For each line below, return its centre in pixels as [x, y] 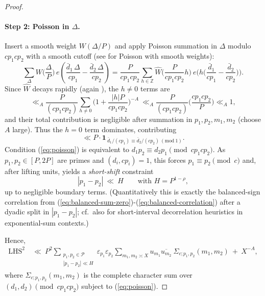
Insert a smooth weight [41, 46]
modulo [239, 46]
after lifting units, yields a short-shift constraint [79, 171]
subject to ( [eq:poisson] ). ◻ [125, 286]
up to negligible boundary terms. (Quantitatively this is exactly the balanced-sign [132, 192]
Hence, [15, 240]
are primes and [81, 159]
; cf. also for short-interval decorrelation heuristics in [160, 212]
